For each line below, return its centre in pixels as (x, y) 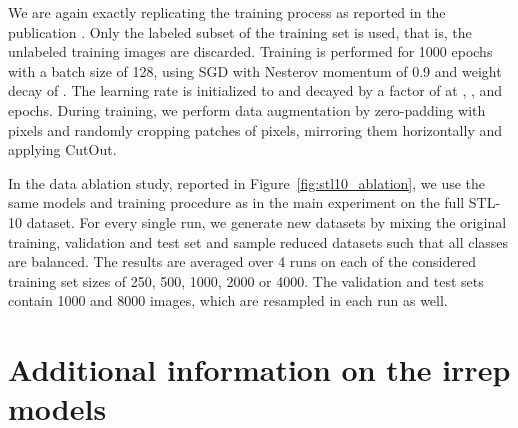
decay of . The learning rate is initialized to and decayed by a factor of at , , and (255, 90)
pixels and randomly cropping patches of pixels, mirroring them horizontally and (255, 129)
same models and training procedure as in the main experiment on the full (236, 202)
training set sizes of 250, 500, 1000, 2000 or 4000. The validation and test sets (246, 280)
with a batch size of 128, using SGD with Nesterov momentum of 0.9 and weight (255, 70)
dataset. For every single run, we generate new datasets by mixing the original (266, 221)
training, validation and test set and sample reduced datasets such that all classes (258, 241)
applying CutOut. (62, 149)
